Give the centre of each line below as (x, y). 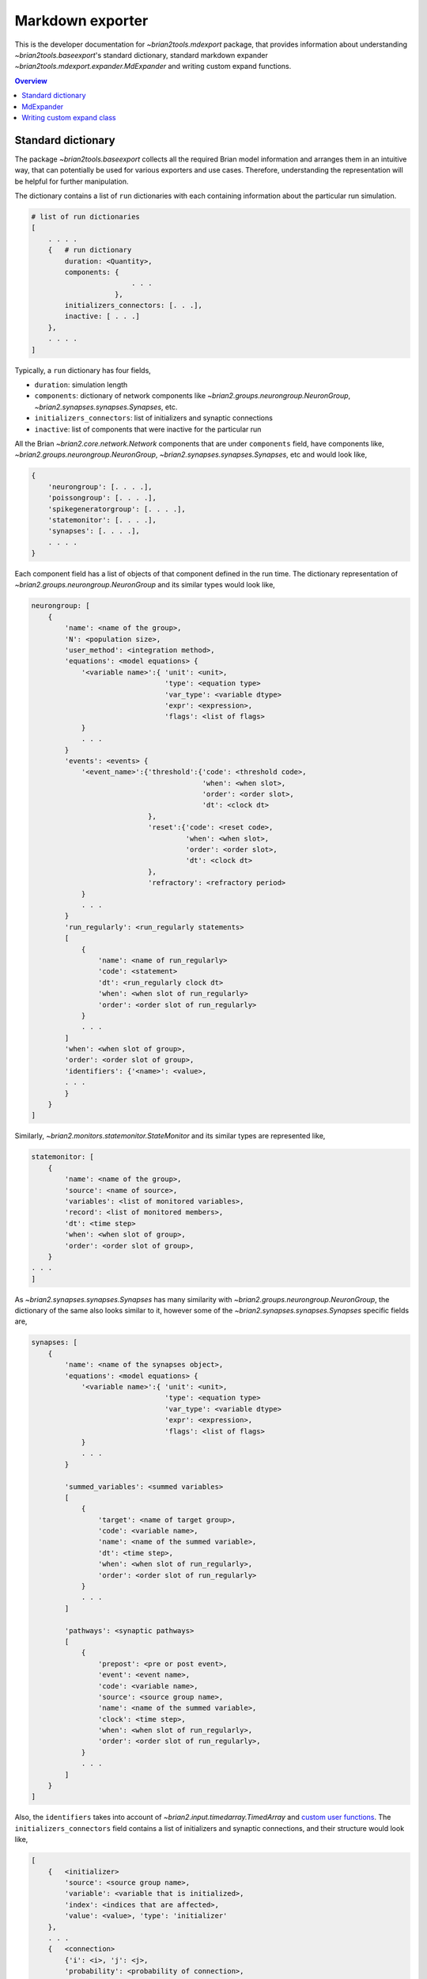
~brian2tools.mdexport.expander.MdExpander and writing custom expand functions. (153, 66)
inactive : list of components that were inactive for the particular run (148, 429)
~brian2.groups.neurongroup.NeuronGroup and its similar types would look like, (145, 585)
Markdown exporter (81, 21)
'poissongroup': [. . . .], (102, 498)
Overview (31, 81)
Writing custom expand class (69, 117)
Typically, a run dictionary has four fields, (83, 370)
